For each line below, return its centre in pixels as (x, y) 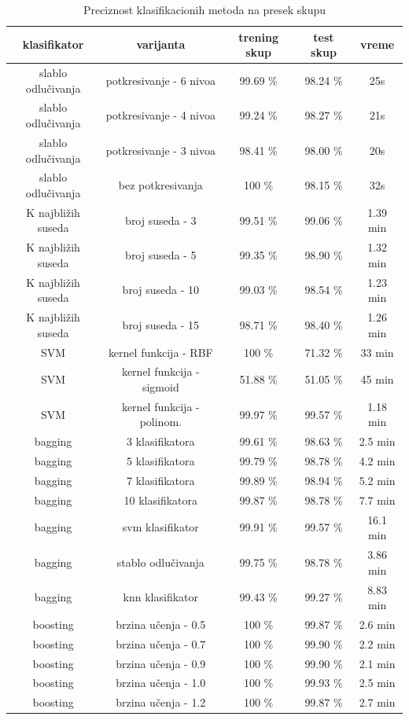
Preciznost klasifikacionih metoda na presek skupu (204, 9)
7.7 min (377, 500)
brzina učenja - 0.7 (161, 643)
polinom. (160, 422)
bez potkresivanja (160, 185)
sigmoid (160, 386)
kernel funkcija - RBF (160, 352)
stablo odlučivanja (160, 562)
